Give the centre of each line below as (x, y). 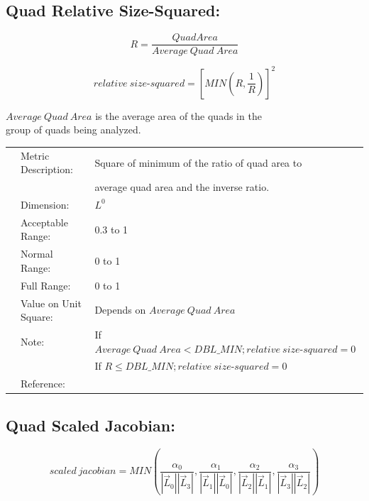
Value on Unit (51, 303)
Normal (37, 254)
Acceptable (44, 222)
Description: (47, 169)
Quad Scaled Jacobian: (90, 425)
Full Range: (46, 285)
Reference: (43, 384)
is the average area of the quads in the (178, 115)
